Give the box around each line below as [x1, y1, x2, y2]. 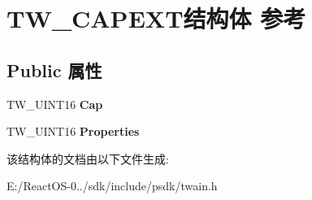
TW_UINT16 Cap [6, 95, 103, 112]
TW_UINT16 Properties [6, 123, 140, 140]
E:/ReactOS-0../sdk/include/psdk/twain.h [6, 177, 218, 194]
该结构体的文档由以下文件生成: [6, 150, 169, 167]
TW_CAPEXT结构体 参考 [6, 2, 306, 35]
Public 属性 [6, 57, 102, 82]
